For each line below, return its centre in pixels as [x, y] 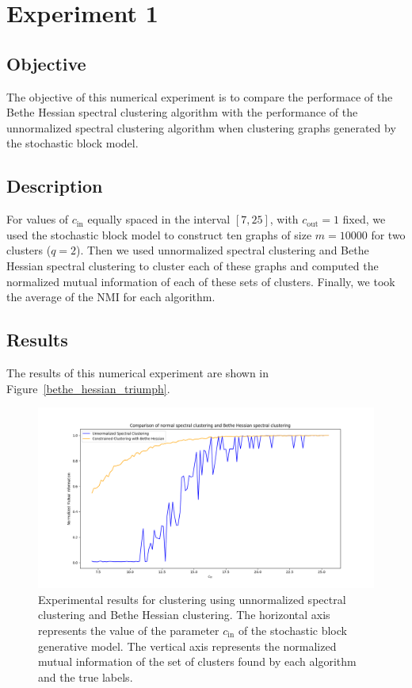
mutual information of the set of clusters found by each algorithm [197, 661]
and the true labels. [86, 677]
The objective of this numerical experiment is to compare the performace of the [200, 96]
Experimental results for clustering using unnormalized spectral [192, 599]
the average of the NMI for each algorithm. [111, 297]
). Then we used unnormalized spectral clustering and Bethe [223, 250]
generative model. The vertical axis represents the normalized [187, 646]
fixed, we [364, 219]
